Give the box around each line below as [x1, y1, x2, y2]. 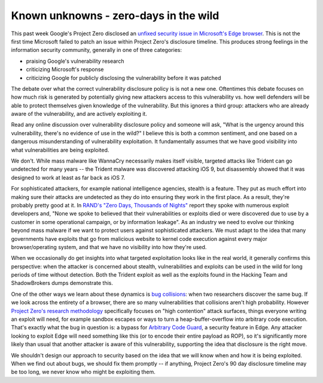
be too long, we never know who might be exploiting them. [11, 368, 156, 376]
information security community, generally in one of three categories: [11, 47, 182, 54]
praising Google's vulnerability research [26, 57, 124, 65]
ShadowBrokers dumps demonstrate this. [11, 280, 114, 287]
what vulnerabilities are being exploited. [11, 146, 109, 154]
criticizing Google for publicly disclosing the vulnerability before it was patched [26, 74, 221, 81]
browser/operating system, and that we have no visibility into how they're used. [11, 243, 207, 250]
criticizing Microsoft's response [26, 66, 104, 73]
